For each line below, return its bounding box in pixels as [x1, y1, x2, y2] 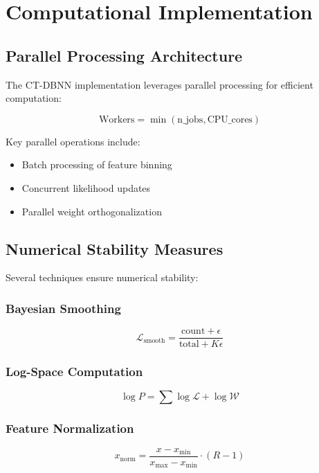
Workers [98, 114, 135, 125]
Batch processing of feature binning [21, 157, 172, 172]
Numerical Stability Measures [6, 238, 224, 259]
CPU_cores [207, 114, 253, 125]
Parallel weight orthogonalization [21, 204, 162, 218]
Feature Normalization [6, 420, 134, 437]
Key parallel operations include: [6, 134, 140, 148]
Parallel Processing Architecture [6, 44, 243, 66]
